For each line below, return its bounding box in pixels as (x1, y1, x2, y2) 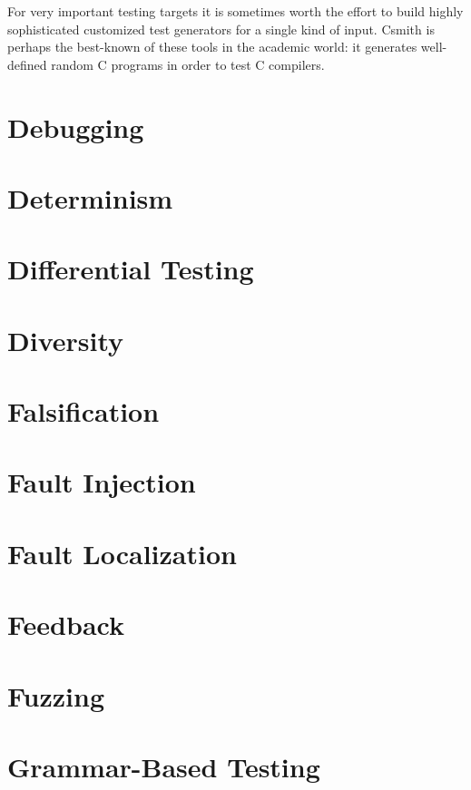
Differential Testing (7, 250, 254, 288)
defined (7, 54, 47, 73)
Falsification (7, 393, 160, 430)
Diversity (7, 321, 124, 358)
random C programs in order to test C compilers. (51, 54, 325, 73)
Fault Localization (7, 534, 237, 571)
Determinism (7, 179, 173, 216)
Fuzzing (7, 677, 105, 714)
